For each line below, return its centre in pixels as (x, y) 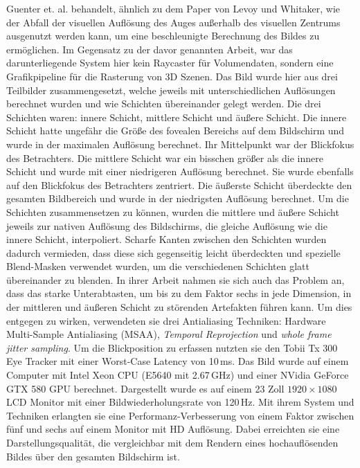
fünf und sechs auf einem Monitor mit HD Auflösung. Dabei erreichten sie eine (173, 429)
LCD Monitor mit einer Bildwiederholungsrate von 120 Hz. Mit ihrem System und (180, 402)
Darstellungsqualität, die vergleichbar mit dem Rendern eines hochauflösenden (172, 442)
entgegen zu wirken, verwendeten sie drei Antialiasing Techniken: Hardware (166, 320)
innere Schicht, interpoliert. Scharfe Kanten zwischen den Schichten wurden (166, 239)
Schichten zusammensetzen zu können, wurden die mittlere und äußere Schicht (173, 211)
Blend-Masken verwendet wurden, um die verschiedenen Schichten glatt (158, 266)
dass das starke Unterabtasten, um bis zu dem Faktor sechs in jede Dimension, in (179, 293)
